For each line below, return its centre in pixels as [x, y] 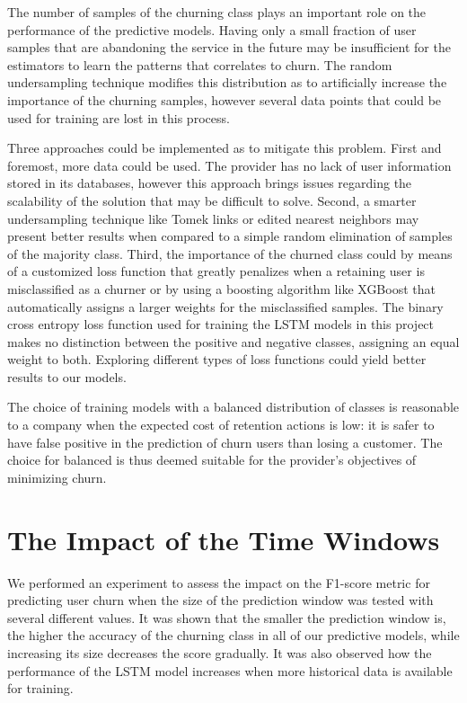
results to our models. [67, 376]
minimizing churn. [57, 477]
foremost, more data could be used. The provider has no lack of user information [229, 165]
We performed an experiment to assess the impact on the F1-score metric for [219, 582]
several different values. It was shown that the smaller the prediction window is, [227, 617]
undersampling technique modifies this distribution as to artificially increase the [227, 82]
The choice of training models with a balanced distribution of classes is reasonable [233, 407]
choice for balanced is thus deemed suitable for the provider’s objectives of [212, 460]
